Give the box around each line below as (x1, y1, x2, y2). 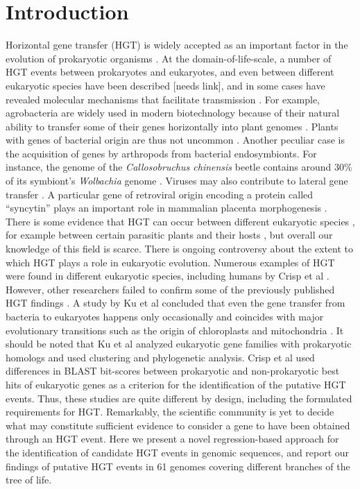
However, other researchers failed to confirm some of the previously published (6, 282, 335, 296)
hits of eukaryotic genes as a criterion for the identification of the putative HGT (6, 377, 346, 391)
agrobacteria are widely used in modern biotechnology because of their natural (6, 105, 340, 120)
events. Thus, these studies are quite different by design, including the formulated (6, 391, 352, 405)
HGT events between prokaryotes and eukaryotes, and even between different (6, 65, 334, 79)
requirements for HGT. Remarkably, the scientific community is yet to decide (6, 404, 334, 419)
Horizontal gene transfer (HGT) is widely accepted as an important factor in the (6, 37, 348, 52)
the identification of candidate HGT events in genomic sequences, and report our (6, 445, 350, 459)
